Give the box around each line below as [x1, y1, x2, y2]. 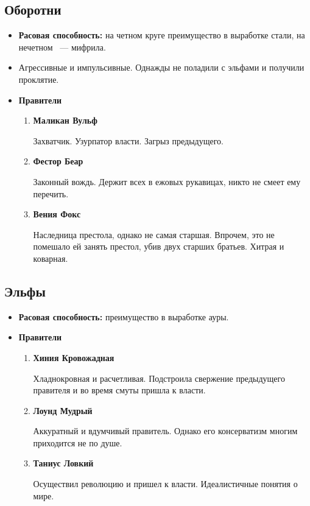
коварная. [33, 251, 68, 264]
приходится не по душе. [33, 436, 122, 449]
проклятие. [18, 72, 59, 85]
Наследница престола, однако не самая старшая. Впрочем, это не [33, 228, 275, 241]
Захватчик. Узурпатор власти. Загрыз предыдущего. [33, 134, 224, 147]
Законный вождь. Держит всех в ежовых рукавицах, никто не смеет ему [33, 175, 301, 188]
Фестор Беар [33, 155, 83, 167]
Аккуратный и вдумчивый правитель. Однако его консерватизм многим [33, 424, 298, 437]
